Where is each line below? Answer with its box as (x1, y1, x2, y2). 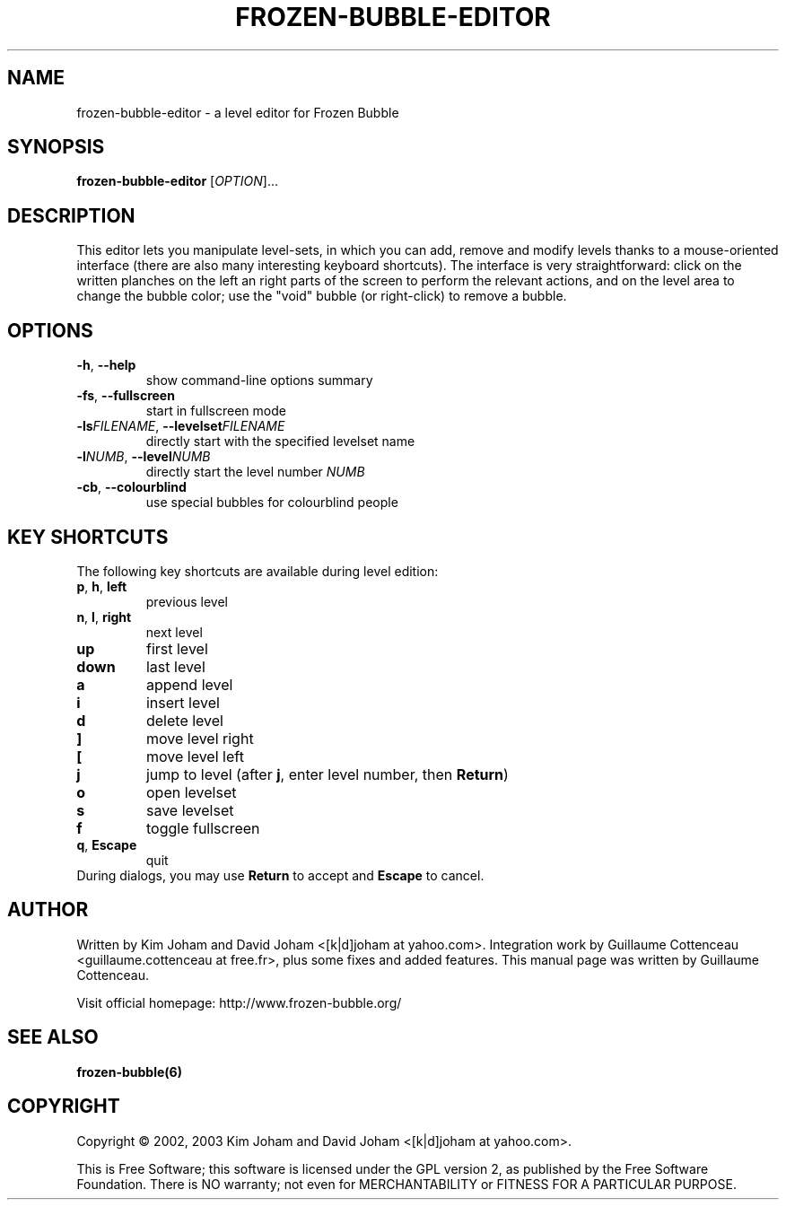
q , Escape (76, 836, 137, 853)
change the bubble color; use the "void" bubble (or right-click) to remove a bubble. (76, 288, 567, 304)
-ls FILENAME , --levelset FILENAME (76, 418, 285, 434)
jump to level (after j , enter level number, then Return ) (145, 765, 509, 783)
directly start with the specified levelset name (145, 433, 415, 450)
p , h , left (76, 578, 127, 594)
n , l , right (76, 608, 132, 625)
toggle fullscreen (145, 818, 260, 837)
